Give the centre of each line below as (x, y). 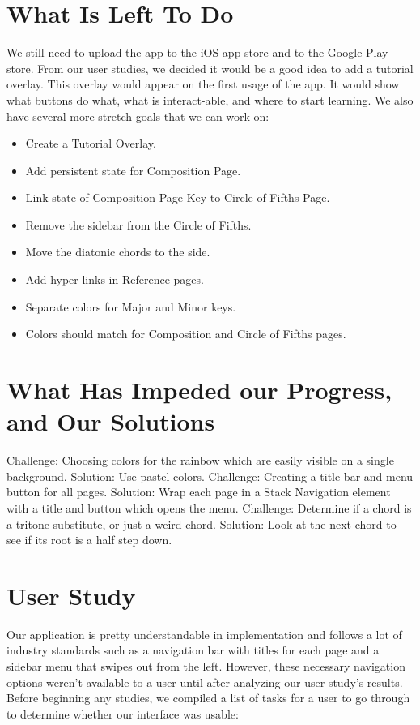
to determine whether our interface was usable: (123, 713)
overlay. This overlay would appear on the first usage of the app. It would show (203, 84)
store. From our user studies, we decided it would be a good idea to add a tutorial (210, 68)
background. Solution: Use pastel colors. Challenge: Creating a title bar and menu (210, 476)
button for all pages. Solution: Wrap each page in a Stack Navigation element (199, 492)
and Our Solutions (111, 421)
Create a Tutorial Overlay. (91, 143)
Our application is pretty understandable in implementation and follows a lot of (204, 634)
